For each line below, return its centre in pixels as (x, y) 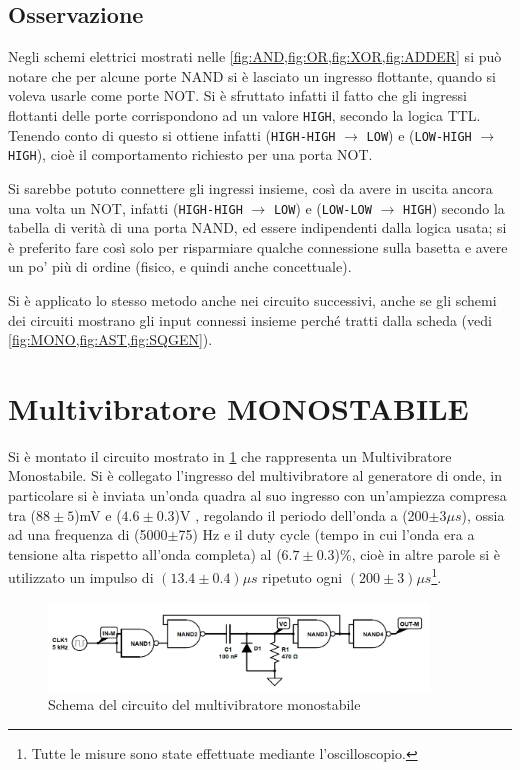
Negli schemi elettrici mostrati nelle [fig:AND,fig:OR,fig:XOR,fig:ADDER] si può (255, 56)
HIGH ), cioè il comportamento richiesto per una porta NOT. (190, 154)
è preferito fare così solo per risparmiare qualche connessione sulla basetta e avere (258, 246)
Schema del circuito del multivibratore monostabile (204, 704)
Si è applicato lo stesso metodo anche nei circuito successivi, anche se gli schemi (252, 299)
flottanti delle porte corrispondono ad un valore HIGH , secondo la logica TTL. (244, 114)
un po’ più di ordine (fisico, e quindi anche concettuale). (180, 266)
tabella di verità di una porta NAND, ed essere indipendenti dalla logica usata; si (257, 227)
